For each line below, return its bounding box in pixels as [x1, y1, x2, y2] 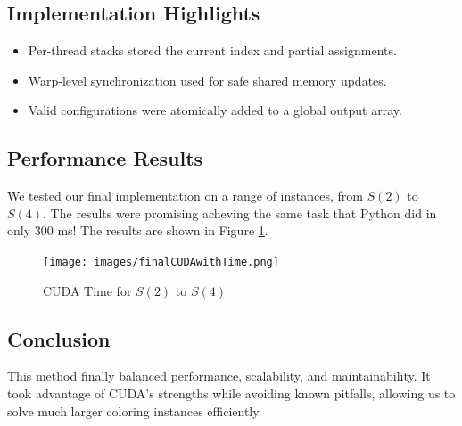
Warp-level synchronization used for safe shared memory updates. [28, 70, 387, 89]
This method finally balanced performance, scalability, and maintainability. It [7, 366, 431, 385]
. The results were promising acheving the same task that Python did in [43, 203, 437, 222]
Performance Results [7, 144, 203, 172]
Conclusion [7, 324, 111, 352]
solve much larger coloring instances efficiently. [7, 401, 262, 420]
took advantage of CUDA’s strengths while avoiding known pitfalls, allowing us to [7, 384, 456, 403]
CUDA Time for [43, 281, 132, 299]
